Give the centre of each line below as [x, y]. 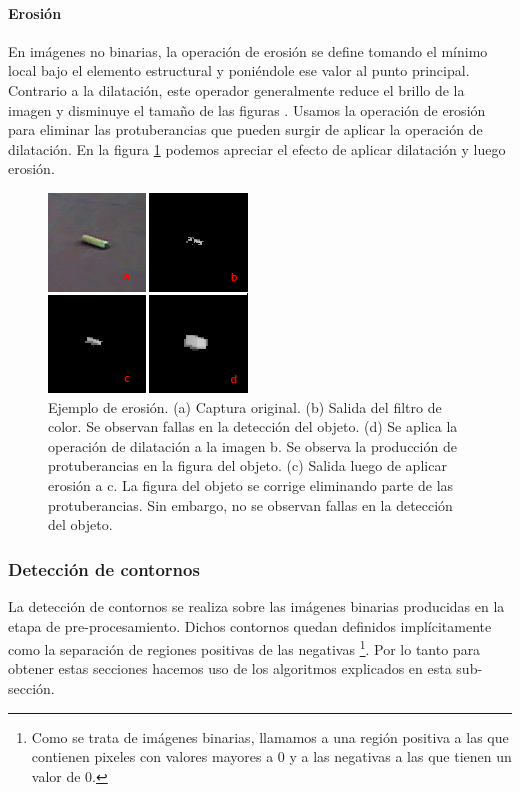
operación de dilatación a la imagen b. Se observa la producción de [252, 445]
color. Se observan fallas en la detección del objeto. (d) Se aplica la [253, 426]
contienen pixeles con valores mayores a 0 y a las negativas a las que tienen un [271, 756]
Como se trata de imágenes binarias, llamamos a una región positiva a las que [270, 736]
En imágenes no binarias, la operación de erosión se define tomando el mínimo [248, 50]
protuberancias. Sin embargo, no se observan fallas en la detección [250, 504]
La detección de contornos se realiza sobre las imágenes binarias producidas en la [256, 605]
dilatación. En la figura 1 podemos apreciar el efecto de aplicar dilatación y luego [257, 148]
